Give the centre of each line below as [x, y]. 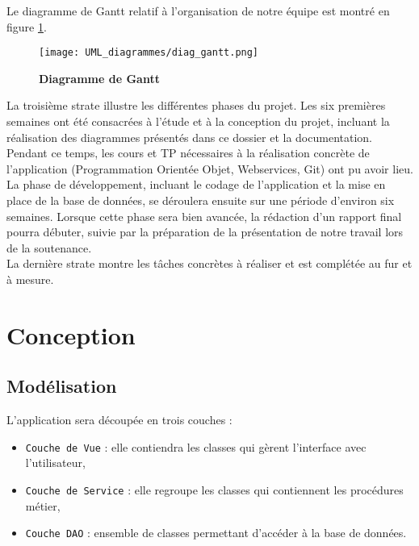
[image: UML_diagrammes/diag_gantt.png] [149, 53]
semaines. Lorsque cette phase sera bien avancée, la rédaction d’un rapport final [204, 216]
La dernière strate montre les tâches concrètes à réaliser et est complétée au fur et [209, 263]
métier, [43, 505]
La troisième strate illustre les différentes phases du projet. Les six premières [196, 105]
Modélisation [62, 386]
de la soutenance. [49, 247]
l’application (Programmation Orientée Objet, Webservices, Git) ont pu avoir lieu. [210, 168]
